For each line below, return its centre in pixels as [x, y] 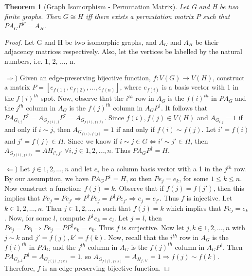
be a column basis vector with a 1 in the [162, 169]
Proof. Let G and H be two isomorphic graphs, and [81, 42]
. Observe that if [139, 188]
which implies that [194, 208]
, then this [229, 188]
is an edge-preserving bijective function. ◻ [106, 268]
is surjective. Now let [153, 227]
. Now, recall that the [136, 237]
